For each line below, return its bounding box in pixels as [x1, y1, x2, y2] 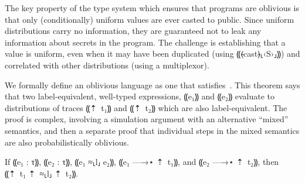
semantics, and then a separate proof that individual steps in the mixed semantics [5, 124, 300, 136]
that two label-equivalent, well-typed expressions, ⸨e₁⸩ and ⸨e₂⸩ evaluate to [5, 90, 274, 102]
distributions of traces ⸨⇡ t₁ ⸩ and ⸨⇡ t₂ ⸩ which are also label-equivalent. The [5, 101, 287, 113]
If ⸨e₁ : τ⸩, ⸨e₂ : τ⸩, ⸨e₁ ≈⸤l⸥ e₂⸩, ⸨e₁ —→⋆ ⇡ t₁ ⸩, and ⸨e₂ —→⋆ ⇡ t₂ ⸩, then [5, 156, 279, 168]
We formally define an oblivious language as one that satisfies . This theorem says [5, 78, 300, 91]
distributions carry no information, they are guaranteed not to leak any [5, 25, 262, 37]
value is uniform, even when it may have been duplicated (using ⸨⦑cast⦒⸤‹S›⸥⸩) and [5, 47, 300, 60]
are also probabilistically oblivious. [5, 136, 129, 148]
